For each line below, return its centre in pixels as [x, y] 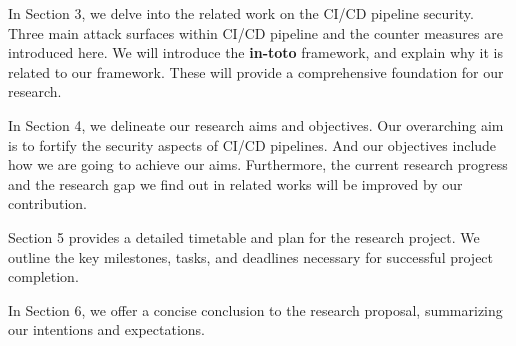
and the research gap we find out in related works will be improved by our [235, 183]
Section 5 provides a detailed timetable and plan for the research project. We [244, 236]
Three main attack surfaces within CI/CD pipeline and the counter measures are [255, 32]
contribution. [48, 203]
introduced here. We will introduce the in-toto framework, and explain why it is [255, 52]
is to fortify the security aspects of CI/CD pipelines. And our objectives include [252, 144]
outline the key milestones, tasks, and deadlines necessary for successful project [251, 256]
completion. [43, 276]
